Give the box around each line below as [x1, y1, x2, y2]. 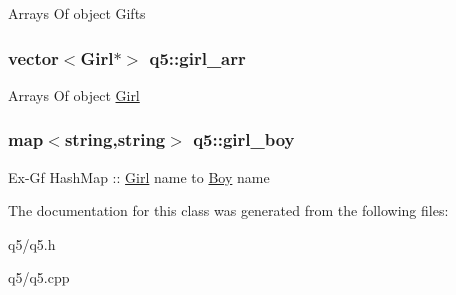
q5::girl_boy [193, 127, 295, 152]
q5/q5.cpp [8, 267, 70, 288]
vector [8, 45, 59, 70]
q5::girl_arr [149, 45, 246, 70]
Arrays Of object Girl [8, 84, 140, 105]
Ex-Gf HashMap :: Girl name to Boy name [8, 166, 270, 187]
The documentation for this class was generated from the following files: [8, 200, 449, 221]
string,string [64, 127, 166, 152]
